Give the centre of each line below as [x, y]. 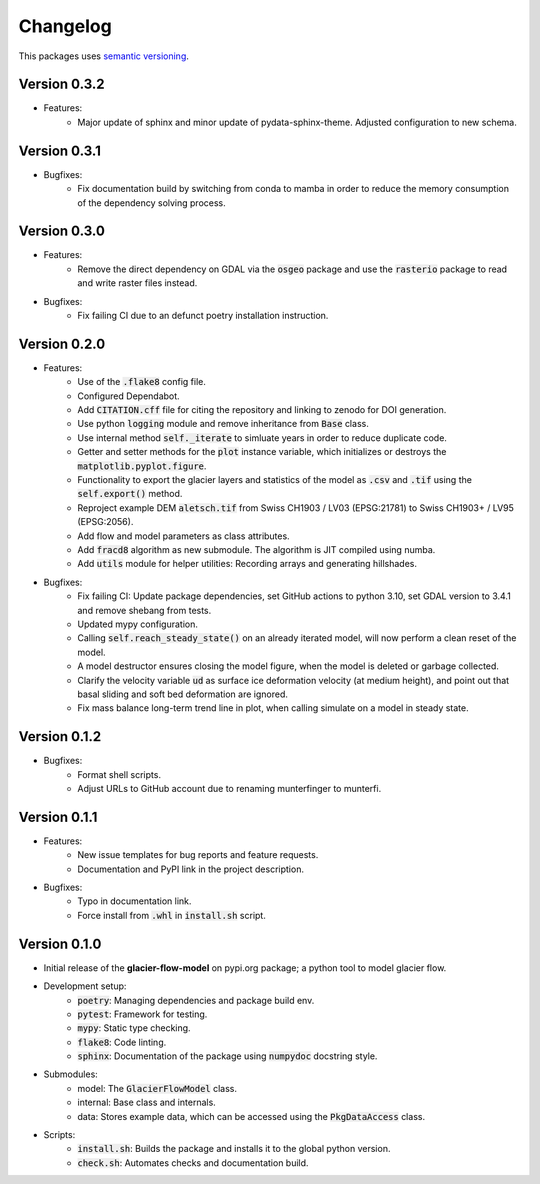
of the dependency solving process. [152, 202]
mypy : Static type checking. [134, 1028]
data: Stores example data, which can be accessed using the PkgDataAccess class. [251, 1116]
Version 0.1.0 [60, 943]
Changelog [65, 26]
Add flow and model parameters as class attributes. [183, 536]
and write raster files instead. [137, 283]
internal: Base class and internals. [147, 1102]
